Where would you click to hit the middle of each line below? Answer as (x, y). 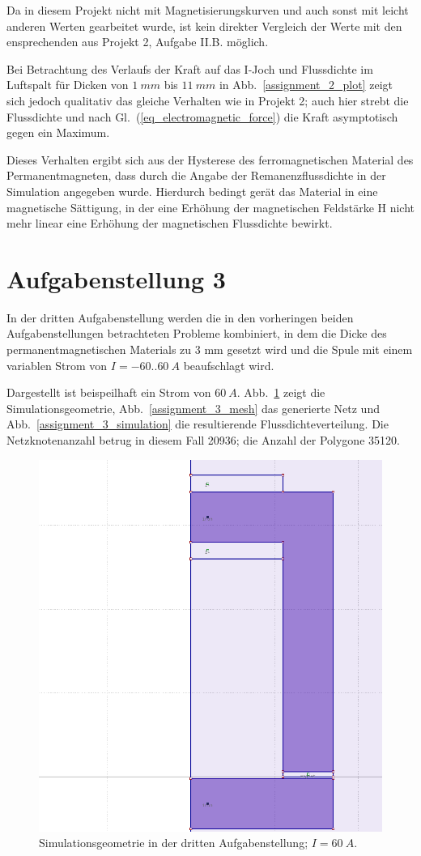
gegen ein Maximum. (58, 132)
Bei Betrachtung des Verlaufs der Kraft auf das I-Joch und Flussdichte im (190, 68)
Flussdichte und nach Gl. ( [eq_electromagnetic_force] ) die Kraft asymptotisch (202, 116)
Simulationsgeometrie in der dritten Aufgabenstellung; (174, 843)
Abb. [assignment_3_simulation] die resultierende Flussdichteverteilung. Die (198, 424)
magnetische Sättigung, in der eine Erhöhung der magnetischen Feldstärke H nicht (211, 207)
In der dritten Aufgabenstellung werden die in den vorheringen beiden (180, 317)
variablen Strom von (57, 365)
